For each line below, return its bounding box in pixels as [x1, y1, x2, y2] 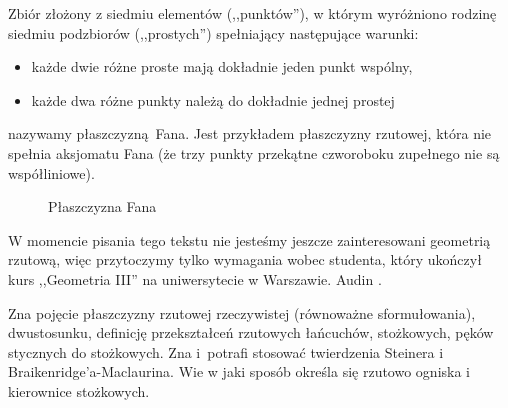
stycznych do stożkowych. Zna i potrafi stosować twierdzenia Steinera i [8, 341, 444, 362]
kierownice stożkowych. [8, 380, 150, 401]
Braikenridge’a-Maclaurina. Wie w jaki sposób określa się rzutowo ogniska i [8, 361, 470, 382]
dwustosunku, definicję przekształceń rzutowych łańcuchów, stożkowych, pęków [8, 322, 494, 343]
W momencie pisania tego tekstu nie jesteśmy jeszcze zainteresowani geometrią [8, 229, 491, 250]
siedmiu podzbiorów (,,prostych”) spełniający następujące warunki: [8, 22, 419, 43]
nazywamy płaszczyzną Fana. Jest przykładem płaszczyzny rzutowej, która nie [8, 123, 492, 144]
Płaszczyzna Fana [48, 196, 157, 217]
